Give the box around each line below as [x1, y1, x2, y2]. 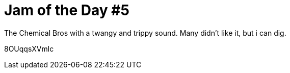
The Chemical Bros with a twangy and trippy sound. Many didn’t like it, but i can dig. [4, 28, 286, 37]
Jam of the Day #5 [4, 2, 129, 19]
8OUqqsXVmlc [4, 44, 54, 53]
